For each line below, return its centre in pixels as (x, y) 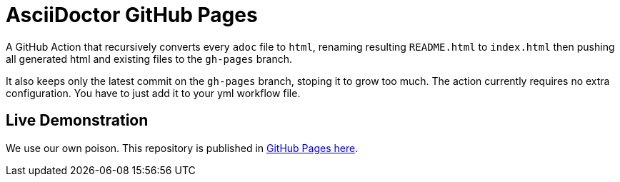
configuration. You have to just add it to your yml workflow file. (153, 93)
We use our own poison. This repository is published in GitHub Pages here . (182, 148)
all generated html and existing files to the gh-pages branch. (149, 59)
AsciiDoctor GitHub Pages (132, 15)
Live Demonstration (77, 121)
